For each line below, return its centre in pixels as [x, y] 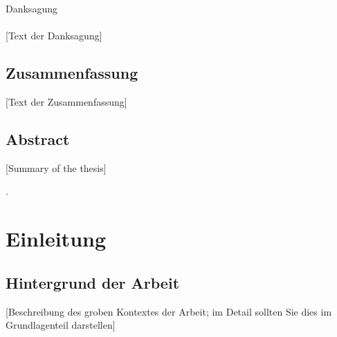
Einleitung [56, 239]
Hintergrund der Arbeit [93, 282]
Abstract [38, 138]
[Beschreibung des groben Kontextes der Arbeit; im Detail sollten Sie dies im [169, 311]
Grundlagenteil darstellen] [61, 325]
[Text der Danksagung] [54, 36]
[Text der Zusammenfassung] [66, 101]
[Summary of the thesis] [56, 167]
